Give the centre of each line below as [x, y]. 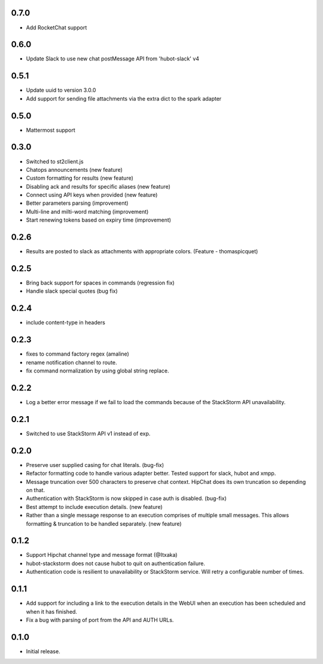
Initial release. [43, 651]
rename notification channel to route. [71, 362]
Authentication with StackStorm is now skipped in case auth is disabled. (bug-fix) [126, 498]
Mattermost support [51, 130]
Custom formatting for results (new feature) [80, 178]
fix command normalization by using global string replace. [97, 371]
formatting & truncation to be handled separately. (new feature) [104, 523]
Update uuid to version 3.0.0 [61, 90]
